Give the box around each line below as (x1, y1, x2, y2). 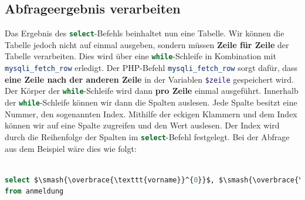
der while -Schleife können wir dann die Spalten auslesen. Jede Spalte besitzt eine (5, 96, 297, 109)
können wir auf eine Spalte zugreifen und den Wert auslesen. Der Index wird (5, 119, 280, 131)
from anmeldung (5, 187, 64, 196)
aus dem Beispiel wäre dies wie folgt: (5, 142, 137, 154)
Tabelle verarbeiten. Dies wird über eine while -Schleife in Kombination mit (5, 50, 276, 62)
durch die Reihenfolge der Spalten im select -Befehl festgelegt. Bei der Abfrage (5, 130, 290, 143)
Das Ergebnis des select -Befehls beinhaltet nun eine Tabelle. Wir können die (5, 27, 284, 39)
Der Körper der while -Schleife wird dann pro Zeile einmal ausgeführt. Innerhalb (5, 84, 299, 97)
